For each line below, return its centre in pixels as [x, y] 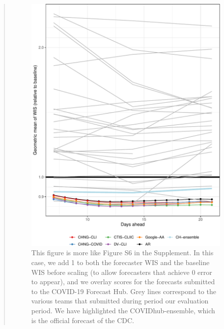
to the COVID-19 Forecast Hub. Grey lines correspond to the [124, 291]
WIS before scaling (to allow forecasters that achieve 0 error [122, 272]
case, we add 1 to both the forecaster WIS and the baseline [120, 262]
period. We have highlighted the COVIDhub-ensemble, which [123, 310]
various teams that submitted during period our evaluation [120, 301]
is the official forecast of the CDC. [83, 320]
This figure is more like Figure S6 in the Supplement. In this [122, 253]
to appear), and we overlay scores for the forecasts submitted [123, 282]
